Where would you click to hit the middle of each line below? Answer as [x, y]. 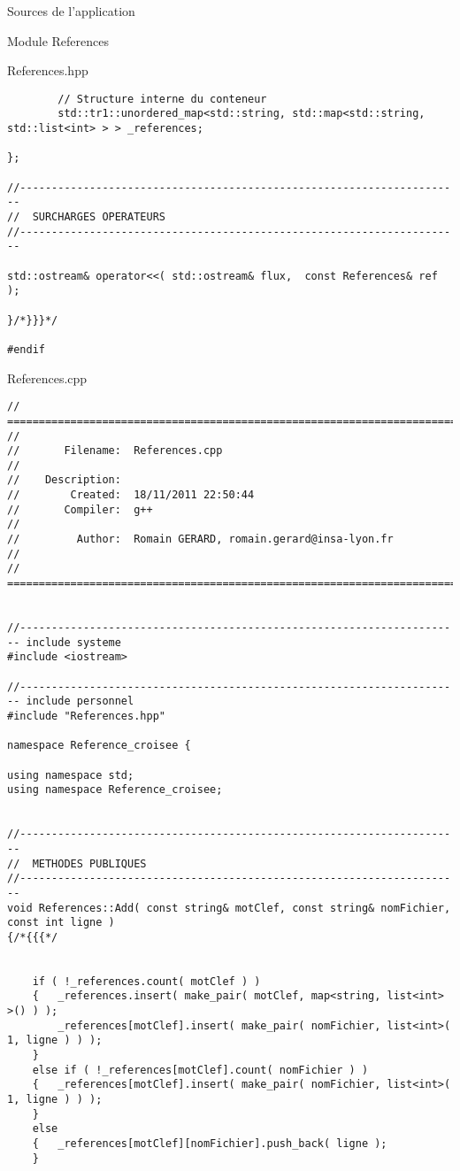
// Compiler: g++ [80, 509]
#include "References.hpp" [86, 716]
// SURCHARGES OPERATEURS [86, 217]
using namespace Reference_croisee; [115, 790]
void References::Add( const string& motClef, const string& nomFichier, [229, 908]
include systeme [73, 642]
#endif [26, 349]
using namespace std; [71, 775]
